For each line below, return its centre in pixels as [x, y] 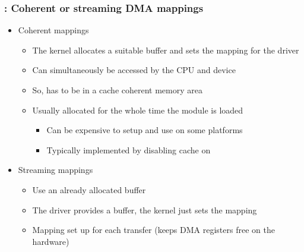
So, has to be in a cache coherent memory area [117, 90]
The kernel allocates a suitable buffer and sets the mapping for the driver [166, 50]
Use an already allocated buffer [89, 189]
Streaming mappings [56, 170]
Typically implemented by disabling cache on [129, 149]
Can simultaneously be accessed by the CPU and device [134, 70]
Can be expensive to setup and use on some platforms [145, 130]
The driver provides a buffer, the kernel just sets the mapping [145, 210]
